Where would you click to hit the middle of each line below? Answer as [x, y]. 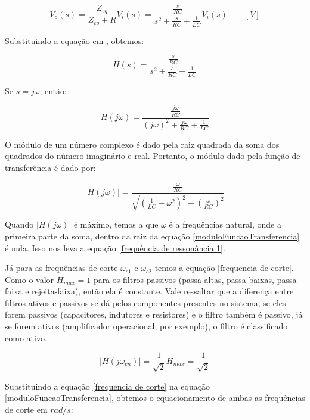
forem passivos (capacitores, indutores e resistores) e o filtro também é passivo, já [154, 314]
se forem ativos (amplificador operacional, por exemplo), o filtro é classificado [146, 326]
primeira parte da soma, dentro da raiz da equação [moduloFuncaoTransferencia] [152, 236]
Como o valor [30, 279]
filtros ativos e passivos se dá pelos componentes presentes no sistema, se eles [145, 302]
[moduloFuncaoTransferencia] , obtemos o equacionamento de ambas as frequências [155, 398]
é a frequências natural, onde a [225, 224]
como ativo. [26, 337]
